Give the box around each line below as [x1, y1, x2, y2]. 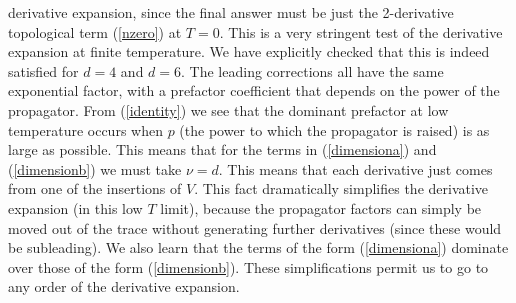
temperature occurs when [8, 119, 163, 140]
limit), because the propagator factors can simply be [160, 197, 482, 218]
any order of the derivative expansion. [8, 276, 240, 297]
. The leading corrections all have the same [181, 60, 444, 81]
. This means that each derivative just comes [218, 158, 493, 179]
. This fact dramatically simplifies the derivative [194, 178, 489, 199]
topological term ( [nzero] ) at [8, 21, 182, 42]
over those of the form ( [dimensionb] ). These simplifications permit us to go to [8, 256, 489, 277]
